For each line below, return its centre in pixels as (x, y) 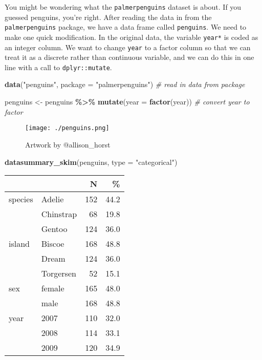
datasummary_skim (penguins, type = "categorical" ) (91, 162)
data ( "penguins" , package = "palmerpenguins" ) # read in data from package (125, 84)
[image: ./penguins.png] (67, 128)
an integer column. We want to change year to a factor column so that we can (128, 47)
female (53, 288)
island (19, 244)
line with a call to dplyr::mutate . (58, 67)
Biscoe (53, 244)
